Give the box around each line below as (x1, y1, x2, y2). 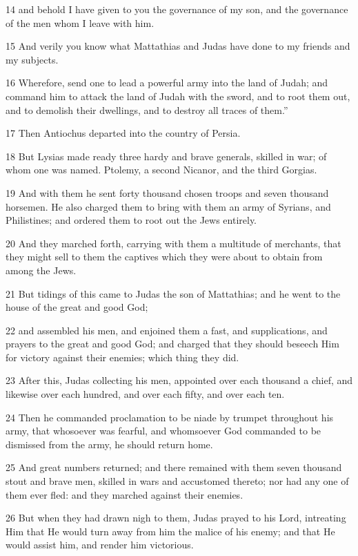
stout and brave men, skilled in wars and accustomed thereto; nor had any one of (6, 474, 349, 488)
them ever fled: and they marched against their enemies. (6, 487, 243, 501)
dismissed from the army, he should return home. (6, 437, 213, 451)
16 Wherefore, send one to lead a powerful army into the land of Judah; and (6, 75, 328, 90)
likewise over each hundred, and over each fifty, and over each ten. (6, 387, 285, 401)
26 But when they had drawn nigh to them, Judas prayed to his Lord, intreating (6, 510, 346, 525)
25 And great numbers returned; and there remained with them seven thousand (6, 460, 342, 474)
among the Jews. (6, 262, 77, 277)
